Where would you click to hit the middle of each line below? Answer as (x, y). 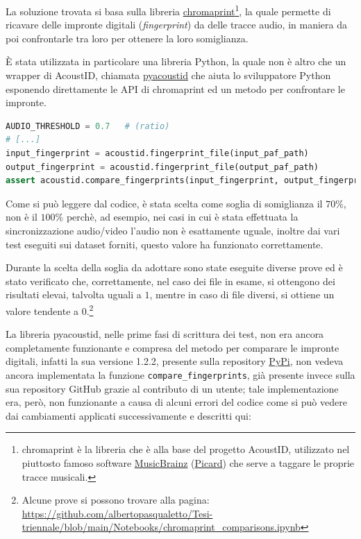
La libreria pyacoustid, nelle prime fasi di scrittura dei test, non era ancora (165, 334)
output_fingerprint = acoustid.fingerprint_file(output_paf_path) (162, 167)
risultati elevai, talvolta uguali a (74, 294)
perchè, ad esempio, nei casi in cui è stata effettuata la (182, 217)
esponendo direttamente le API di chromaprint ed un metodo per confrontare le (175, 88)
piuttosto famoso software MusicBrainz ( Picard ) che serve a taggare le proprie (188, 463)
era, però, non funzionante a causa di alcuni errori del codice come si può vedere (176, 402)
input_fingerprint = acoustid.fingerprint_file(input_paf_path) (157, 153)
